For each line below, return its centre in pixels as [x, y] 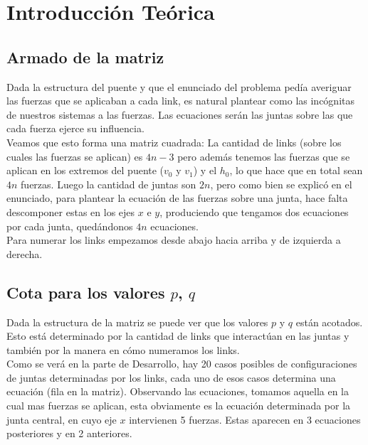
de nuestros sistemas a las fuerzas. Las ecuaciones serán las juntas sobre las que [180, 114]
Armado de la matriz [85, 57]
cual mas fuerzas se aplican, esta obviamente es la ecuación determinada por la [179, 406]
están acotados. [329, 322]
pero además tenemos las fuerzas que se [264, 156]
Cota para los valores [86, 292]
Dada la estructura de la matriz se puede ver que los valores [137, 322]
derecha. [25, 253]
